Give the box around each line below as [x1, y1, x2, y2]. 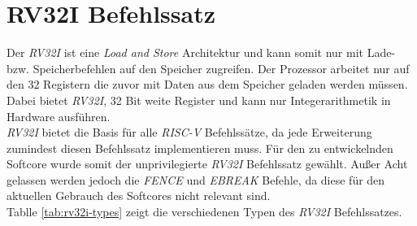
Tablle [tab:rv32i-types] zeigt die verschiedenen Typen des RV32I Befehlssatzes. [7, 203, 402, 220]
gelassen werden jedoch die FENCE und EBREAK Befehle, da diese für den [7, 171, 385, 188]
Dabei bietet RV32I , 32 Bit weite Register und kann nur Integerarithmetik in [7, 91, 391, 108]
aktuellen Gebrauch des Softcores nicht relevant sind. [7, 187, 271, 204]
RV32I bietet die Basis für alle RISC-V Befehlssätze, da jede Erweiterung [7, 124, 372, 141]
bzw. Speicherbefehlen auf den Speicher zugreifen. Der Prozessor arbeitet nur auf [7, 59, 410, 76]
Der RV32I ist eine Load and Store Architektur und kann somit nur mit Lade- [7, 44, 396, 61]
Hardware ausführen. [7, 107, 111, 124]
